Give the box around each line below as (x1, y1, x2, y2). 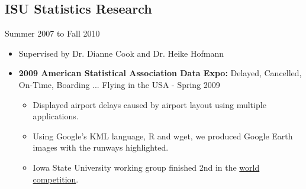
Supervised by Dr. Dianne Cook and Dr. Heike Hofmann (18, 47, 224, 59)
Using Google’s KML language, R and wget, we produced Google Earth (33, 129, 293, 142)
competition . (33, 172, 79, 185)
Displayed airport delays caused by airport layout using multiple (33, 98, 266, 110)
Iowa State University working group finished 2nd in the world (33, 161, 260, 173)
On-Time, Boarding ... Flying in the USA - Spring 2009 (18, 78, 220, 90)
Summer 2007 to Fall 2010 (5, 27, 100, 40)
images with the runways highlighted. (33, 141, 169, 154)
